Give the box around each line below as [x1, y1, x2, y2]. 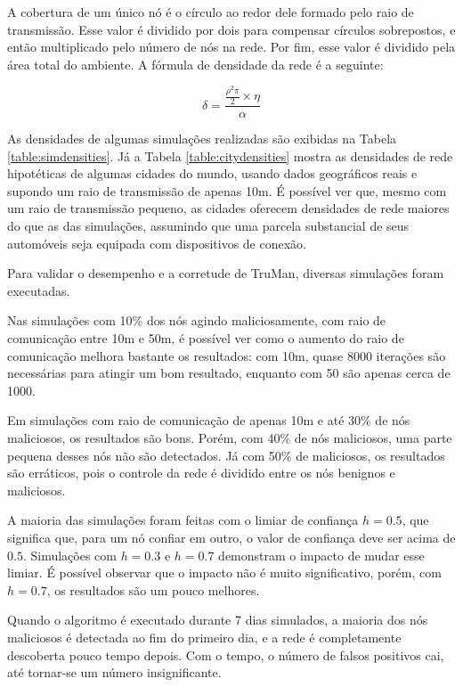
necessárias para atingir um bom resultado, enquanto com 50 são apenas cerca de [7, 364, 451, 382]
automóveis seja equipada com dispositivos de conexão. [7, 233, 306, 252]
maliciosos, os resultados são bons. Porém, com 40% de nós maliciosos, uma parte [7, 429, 452, 446]
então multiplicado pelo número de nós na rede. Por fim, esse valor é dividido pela [7, 37, 456, 56]
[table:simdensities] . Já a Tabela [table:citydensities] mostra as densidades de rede [7, 146, 453, 165]
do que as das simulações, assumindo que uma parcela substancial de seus [7, 217, 410, 235]
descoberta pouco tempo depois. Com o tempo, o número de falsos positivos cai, [7, 645, 444, 664]
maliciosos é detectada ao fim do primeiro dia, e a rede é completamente [7, 627, 402, 646]
